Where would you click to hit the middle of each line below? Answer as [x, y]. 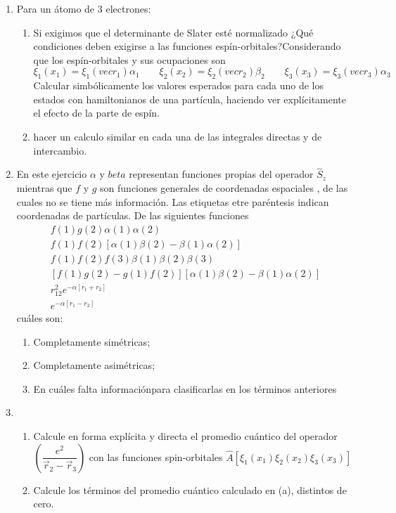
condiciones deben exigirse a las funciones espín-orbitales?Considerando [187, 46]
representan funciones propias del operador [221, 174]
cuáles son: [40, 318]
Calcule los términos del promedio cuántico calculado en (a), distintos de [190, 489]
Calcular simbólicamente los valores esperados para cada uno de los [179, 85]
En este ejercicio [52, 174]
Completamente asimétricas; [94, 365]
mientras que [44, 187]
